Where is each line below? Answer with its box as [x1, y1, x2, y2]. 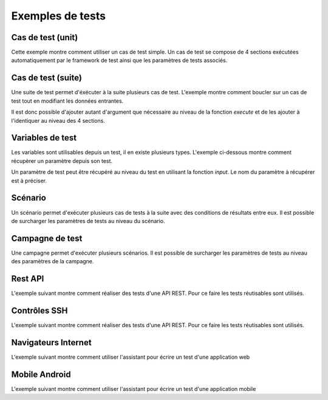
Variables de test [11, 133, 77, 143]
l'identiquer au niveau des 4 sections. [11, 117, 106, 124]
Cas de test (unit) [11, 32, 78, 43]
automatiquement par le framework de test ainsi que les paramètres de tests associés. [11, 57, 228, 64]
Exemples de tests [11, 9, 106, 22]
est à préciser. [11, 177, 47, 184]
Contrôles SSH [11, 305, 68, 316]
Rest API [11, 274, 44, 284]
